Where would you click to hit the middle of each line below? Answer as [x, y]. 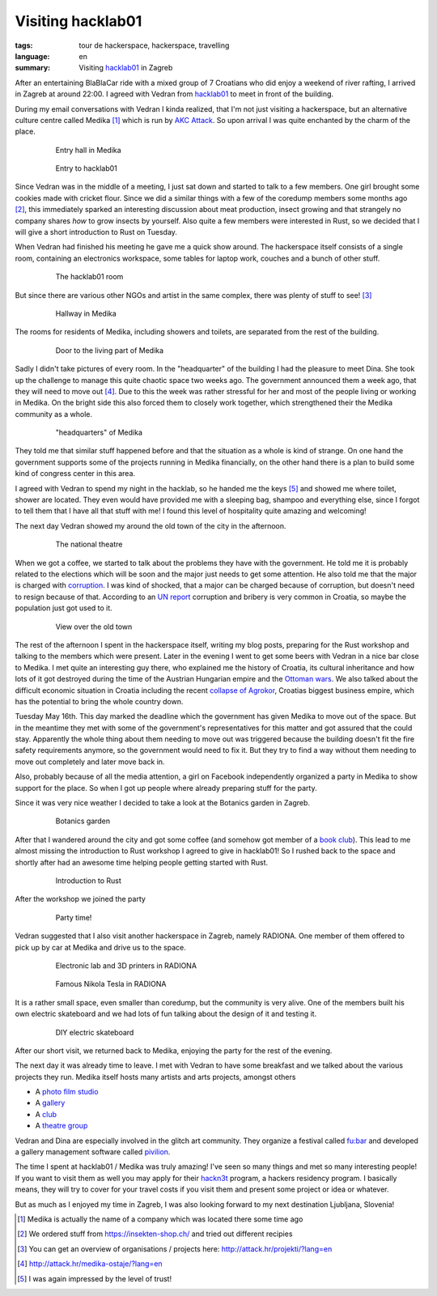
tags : [24, 45]
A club [46, 1114]
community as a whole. [54, 414]
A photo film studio [67, 1092]
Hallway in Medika [86, 313]
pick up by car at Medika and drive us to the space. [100, 947]
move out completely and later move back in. [90, 762]
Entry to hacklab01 [86, 168]
